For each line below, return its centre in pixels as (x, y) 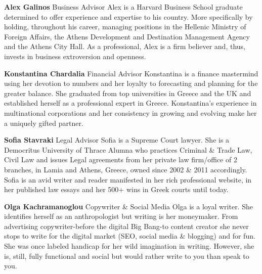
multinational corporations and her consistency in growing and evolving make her (130, 112)
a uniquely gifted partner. (44, 123)
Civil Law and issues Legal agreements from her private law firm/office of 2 (121, 159)
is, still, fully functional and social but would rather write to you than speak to (127, 256)
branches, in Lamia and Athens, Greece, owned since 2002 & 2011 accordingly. (126, 169)
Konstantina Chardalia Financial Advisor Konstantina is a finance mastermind (131, 73)
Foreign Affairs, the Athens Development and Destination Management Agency (127, 36)
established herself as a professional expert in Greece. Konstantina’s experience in (130, 103)
